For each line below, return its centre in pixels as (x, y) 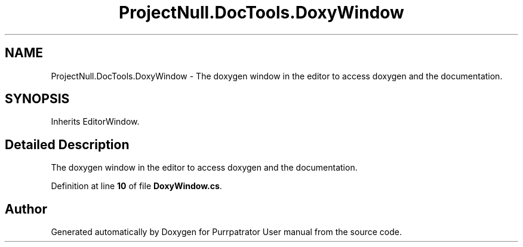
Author (26, 209)
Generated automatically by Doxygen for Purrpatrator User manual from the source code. (226, 232)
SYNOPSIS (37, 99)
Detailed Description (67, 144)
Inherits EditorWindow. (95, 122)
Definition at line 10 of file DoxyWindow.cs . (136, 186)
